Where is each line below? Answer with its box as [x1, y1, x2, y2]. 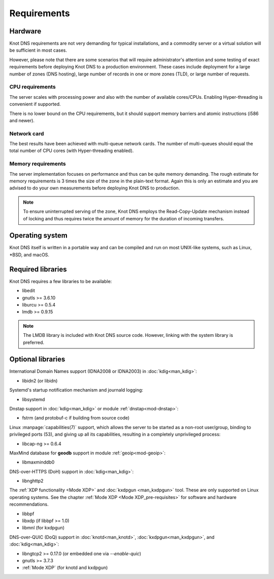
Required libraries [9, 265, 67, 274]
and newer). [9, 117, 35, 124]
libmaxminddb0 [22, 459, 55, 466]
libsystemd [22, 396, 45, 402]
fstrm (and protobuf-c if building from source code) [22, 415, 130, 421]
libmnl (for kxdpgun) [22, 525, 65, 531]
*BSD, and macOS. [9, 251, 50, 258]
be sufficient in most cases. [9, 47, 67, 53]
